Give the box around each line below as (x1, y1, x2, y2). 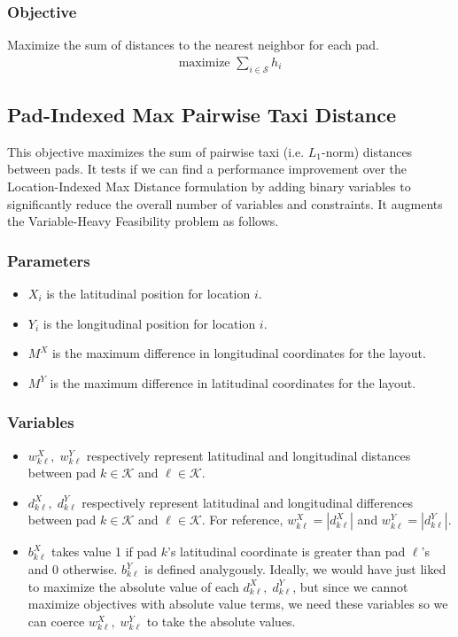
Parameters (7, 249, 90, 271)
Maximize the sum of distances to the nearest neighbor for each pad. (7, 35, 380, 54)
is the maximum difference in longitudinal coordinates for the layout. (51, 344, 426, 362)
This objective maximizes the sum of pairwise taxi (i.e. (7, 142, 305, 160)
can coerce (27, 611, 85, 630)
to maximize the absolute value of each (27, 577, 239, 595)
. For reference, (201, 510, 283, 529)
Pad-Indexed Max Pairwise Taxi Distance (7, 101, 396, 128)
